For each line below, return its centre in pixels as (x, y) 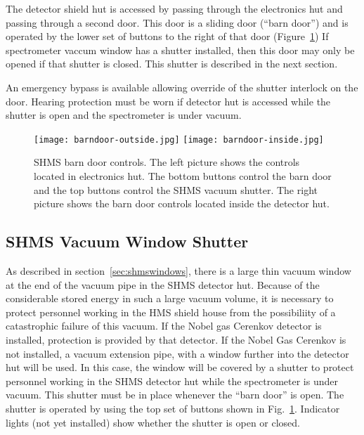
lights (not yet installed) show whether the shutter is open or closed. (153, 422)
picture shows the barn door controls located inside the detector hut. (182, 203)
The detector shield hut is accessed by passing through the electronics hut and (174, 8)
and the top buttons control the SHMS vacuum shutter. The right (176, 189)
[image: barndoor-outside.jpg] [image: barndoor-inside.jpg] (179, 139)
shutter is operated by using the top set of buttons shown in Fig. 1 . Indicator (173, 408)
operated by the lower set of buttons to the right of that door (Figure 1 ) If (167, 36)
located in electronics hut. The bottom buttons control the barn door (183, 176)
